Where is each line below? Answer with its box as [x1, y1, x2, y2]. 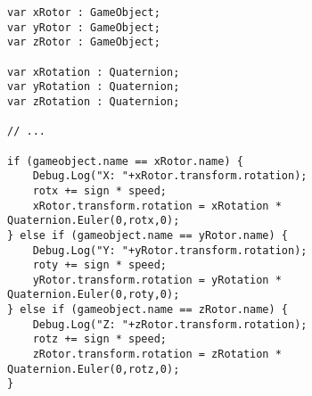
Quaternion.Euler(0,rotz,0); [7, 362, 180, 375]
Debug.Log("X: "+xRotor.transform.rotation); [32, 169, 308, 183]
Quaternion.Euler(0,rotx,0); [7, 214, 180, 227]
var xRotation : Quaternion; [7, 65, 180, 78]
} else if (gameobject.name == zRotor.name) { [7, 303, 288, 317]
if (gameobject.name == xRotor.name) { [7, 154, 243, 168]
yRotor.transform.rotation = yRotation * [32, 273, 282, 286]
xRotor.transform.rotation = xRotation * [32, 199, 282, 212]
